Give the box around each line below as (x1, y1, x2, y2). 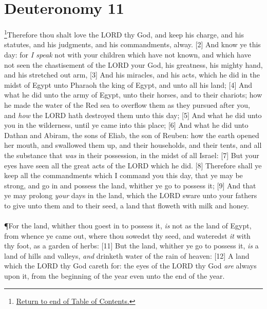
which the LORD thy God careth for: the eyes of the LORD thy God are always (4, 260, 257, 271)
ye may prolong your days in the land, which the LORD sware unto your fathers (4, 190, 257, 201)
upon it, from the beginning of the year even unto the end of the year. (4, 271, 225, 281)
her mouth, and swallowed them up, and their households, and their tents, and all (4, 140, 262, 150)
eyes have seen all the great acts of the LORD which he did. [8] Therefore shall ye (4, 160, 262, 170)
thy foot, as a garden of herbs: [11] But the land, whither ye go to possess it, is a (4, 240, 259, 251)
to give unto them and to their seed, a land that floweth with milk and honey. (4, 200, 249, 210)
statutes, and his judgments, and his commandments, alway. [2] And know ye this (4, 39, 261, 50)
